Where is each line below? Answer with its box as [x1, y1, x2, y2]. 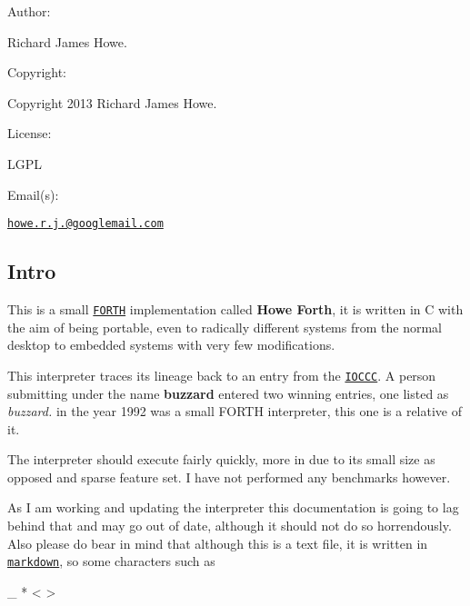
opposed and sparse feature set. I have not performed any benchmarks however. [7, 467, 451, 486]
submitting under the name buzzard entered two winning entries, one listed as [7, 383, 449, 402]
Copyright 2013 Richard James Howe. [7, 93, 217, 112]
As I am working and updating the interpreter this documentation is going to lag [7, 498, 459, 517]
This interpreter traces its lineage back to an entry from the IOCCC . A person [7, 365, 436, 384]
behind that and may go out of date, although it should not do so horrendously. [7, 516, 452, 535]
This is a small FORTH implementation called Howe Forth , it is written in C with [7, 300, 464, 319]
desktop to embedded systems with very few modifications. [7, 335, 335, 354]
